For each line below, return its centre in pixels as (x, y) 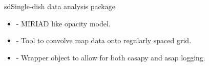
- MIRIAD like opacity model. (63, 23)
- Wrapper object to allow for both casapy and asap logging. (111, 57)
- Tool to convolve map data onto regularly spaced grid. (104, 40)
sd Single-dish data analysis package (60, 6)
